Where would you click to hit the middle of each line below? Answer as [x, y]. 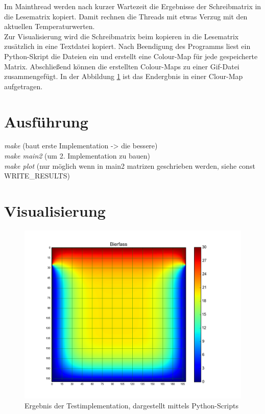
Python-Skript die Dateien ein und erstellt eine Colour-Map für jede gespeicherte [131, 56]
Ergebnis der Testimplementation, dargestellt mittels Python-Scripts [132, 406]
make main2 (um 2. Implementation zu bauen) [77, 156]
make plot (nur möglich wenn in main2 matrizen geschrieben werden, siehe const [130, 165]
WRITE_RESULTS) [37, 176]
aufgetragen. [23, 86]
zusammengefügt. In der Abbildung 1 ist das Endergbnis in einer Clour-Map [124, 76]
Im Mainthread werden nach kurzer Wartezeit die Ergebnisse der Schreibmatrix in [133, 6]
